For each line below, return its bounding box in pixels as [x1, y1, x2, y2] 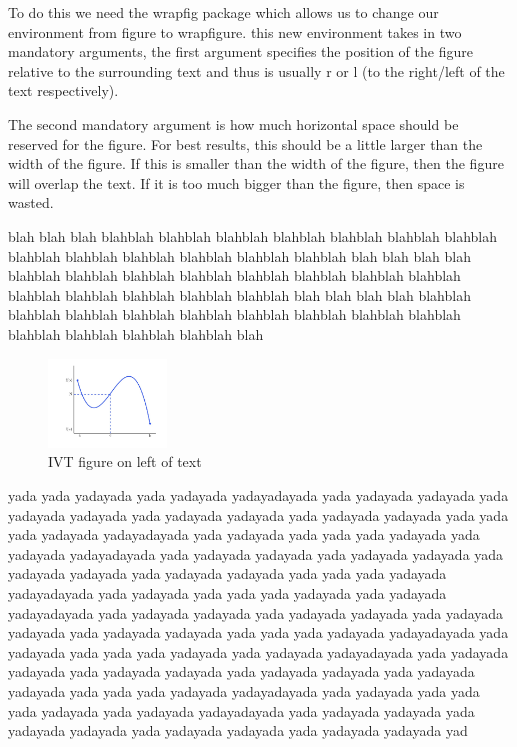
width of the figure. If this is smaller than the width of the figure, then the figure [8, 153, 504, 174]
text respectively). [8, 80, 119, 101]
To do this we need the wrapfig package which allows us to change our [8, 2, 439, 22]
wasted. [8, 192, 54, 213]
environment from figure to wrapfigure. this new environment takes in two [8, 21, 462, 42]
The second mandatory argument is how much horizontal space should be [8, 113, 459, 134]
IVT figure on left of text [48, 451, 202, 472]
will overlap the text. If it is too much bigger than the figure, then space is [8, 172, 465, 193]
